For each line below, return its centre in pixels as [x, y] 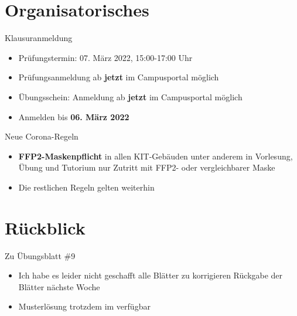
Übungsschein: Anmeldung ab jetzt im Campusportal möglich [130, 96]
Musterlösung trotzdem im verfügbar [84, 306]
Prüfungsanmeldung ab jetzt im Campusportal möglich [119, 77]
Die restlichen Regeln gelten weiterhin [86, 187]
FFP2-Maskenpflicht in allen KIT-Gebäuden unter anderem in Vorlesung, [156, 156]
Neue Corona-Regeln [42, 136]
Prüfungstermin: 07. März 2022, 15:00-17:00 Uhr [105, 57]
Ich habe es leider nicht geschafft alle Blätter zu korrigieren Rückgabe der [151, 275]
